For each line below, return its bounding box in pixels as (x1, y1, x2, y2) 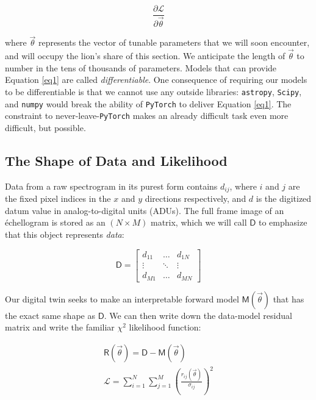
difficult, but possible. (5, 121, 86, 134)
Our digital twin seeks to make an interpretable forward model (5, 292, 239, 305)
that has (273, 292, 304, 305)
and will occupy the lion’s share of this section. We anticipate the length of (5, 49, 285, 62)
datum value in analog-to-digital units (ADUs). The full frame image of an (5, 204, 284, 216)
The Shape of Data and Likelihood (5, 151, 228, 170)
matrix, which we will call (150, 216, 247, 229)
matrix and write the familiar (5, 321, 115, 334)
